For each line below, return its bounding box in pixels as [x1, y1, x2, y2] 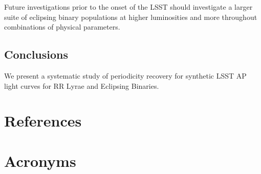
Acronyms [4, 150, 76, 171]
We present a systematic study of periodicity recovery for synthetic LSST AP [4, 70, 247, 81]
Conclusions [4, 46, 69, 62]
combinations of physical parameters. [4, 21, 120, 32]
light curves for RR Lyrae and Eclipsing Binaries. [4, 80, 159, 91]
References [4, 110, 82, 131]
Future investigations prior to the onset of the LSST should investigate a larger [4, 2, 253, 12]
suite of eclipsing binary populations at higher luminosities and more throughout [4, 11, 257, 22]
